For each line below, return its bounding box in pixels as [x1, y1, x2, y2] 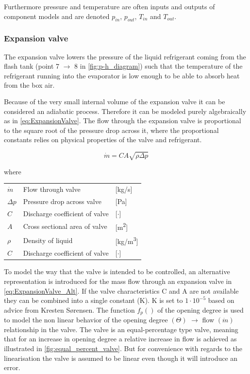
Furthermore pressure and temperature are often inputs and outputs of [4, 1, 215, 11]
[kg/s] [115, 184, 133, 194]
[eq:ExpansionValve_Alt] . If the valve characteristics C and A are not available [4, 285, 239, 296]
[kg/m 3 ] [115, 234, 138, 246]
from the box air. [4, 80, 55, 90]
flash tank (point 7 [4, 61, 60, 71]
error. [4, 362, 20, 373]
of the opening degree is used [157, 304, 244, 315]
